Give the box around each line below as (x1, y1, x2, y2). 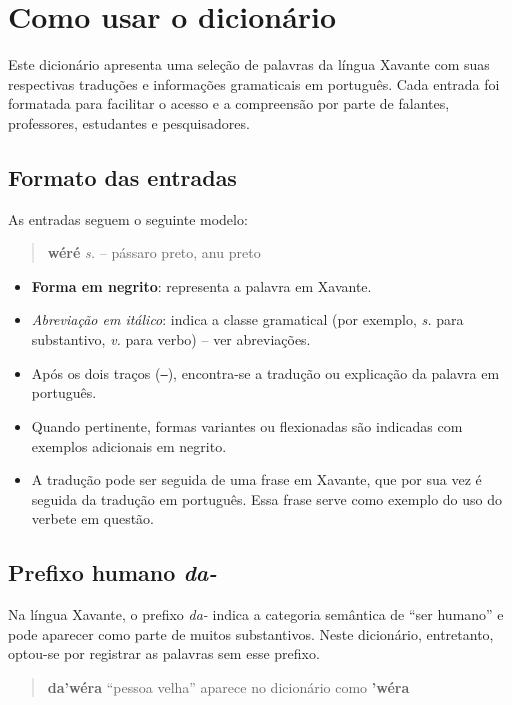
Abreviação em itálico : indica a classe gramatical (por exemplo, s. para (31, 309, 464, 330)
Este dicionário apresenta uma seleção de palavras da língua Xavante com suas (8, 54, 490, 75)
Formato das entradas (8, 161, 237, 192)
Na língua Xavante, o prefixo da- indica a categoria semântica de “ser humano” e (8, 604, 504, 625)
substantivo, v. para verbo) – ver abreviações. (31, 329, 311, 350)
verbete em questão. (31, 508, 155, 529)
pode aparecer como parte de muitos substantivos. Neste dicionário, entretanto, (8, 623, 494, 644)
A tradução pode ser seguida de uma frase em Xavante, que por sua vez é (31, 469, 482, 490)
